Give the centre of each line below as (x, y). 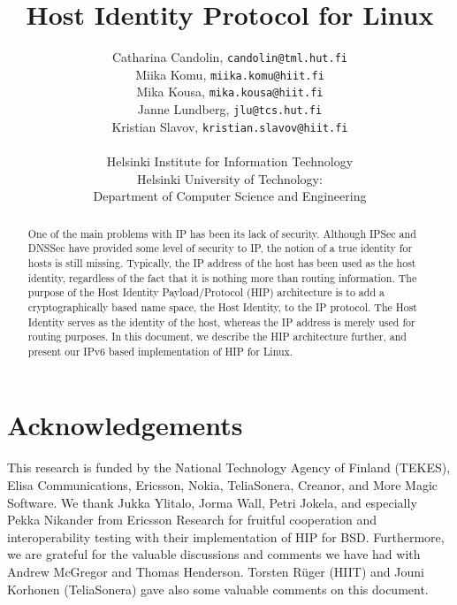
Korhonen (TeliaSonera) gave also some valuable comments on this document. (218, 589)
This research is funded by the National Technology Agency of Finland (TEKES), (229, 467)
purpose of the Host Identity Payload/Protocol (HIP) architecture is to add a (206, 292)
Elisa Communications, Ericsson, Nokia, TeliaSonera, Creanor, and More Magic (223, 485)
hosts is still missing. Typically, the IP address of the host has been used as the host (222, 262)
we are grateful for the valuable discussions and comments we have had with (214, 554)
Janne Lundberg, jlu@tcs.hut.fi (230, 109)
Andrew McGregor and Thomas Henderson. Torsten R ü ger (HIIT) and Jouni (216, 571)
